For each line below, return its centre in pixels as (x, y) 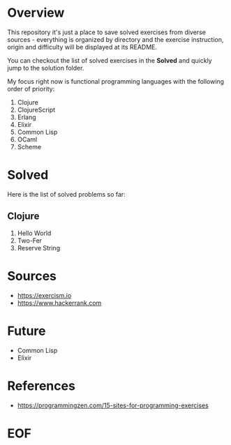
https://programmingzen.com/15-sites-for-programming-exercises (113, 405)
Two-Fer (30, 240)
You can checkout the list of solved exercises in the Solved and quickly (110, 60)
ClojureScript (36, 110)
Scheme (29, 146)
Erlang (27, 117)
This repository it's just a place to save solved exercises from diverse (106, 32)
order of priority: (31, 89)
